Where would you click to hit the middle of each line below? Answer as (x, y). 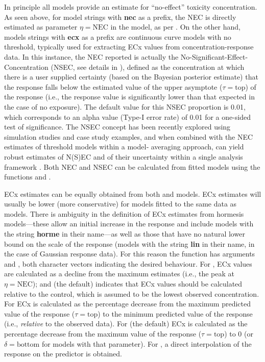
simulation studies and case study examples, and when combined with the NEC (129, 136)
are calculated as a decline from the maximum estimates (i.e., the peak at (119, 274)
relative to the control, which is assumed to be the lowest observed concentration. (132, 293)
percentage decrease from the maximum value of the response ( (103, 333)
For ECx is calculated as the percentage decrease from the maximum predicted (127, 304)
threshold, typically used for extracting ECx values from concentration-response (129, 47)
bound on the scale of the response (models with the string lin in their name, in (129, 243)
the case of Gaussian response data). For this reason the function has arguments (130, 254)
